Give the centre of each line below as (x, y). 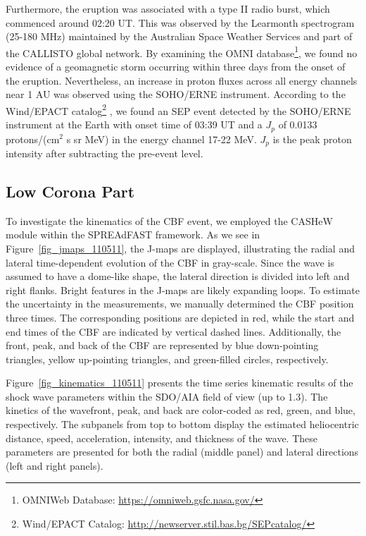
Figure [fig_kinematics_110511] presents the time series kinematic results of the (179, 383)
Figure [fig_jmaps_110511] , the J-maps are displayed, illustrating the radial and (180, 248)
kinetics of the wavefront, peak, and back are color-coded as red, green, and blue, (181, 410)
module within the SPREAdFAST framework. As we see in (133, 234)
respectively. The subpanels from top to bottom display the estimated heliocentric (182, 424)
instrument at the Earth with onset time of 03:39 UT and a (134, 124)
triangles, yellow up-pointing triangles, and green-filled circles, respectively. (167, 359)
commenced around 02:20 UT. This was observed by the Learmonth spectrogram (180, 22)
